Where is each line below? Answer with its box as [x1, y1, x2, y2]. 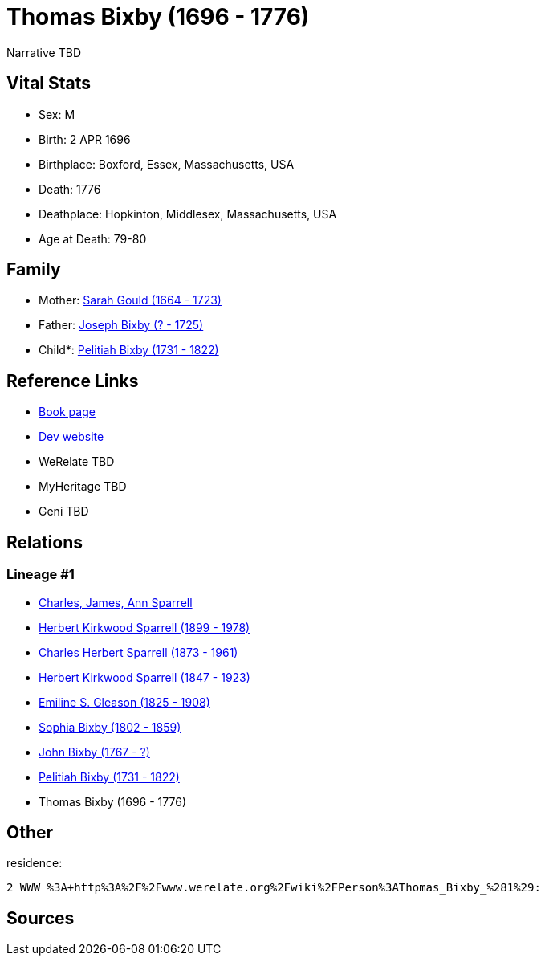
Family [6, 259, 61, 280]
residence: [6, 856, 63, 870]
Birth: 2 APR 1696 [39, 132, 131, 146]
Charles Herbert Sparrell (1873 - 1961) [39, 645, 238, 659]
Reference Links [6, 370, 139, 391]
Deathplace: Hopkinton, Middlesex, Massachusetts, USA [39, 206, 337, 221]
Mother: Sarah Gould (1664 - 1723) [39, 293, 222, 308]
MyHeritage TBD [39, 479, 127, 494]
